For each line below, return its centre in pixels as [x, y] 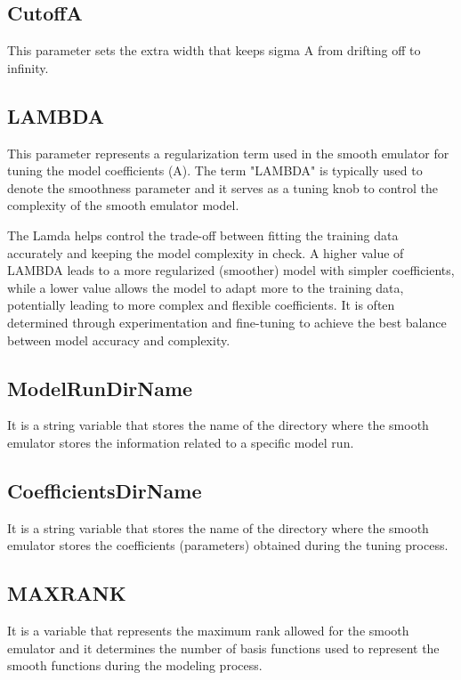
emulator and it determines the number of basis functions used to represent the [223, 648]
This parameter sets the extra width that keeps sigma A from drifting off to [214, 50]
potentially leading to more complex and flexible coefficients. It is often [201, 305]
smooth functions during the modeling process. [135, 665]
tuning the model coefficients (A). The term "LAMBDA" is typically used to [215, 170]
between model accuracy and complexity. [119, 340]
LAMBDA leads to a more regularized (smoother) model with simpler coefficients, [231, 270]
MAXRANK [67, 593]
